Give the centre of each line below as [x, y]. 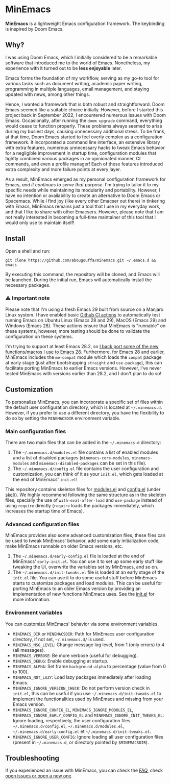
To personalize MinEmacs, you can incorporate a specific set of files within [84, 402]
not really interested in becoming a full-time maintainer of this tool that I [80, 217]
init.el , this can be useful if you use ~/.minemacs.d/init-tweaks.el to [87, 693]
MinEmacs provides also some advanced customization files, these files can [86, 535]
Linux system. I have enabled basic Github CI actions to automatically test [83, 314]
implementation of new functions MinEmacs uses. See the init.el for [83, 594]
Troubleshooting [32, 758]
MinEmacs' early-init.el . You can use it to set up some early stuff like [88, 561]
